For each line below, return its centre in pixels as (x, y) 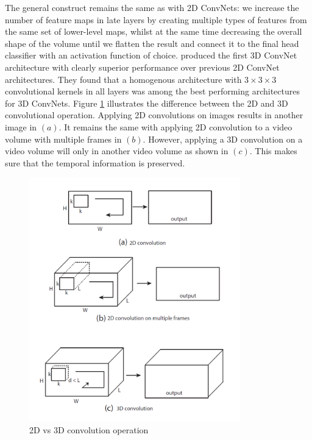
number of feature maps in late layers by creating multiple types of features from (156, 19)
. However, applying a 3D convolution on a (223, 139)
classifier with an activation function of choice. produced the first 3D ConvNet (151, 55)
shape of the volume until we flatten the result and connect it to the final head (152, 43)
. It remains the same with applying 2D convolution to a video (175, 126)
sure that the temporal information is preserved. (95, 162)
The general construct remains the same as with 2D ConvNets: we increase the (152, 7)
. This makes (273, 151)
